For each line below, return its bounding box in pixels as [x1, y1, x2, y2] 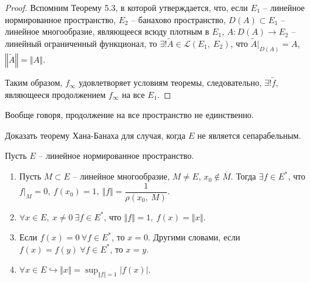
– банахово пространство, [131, 13, 226, 26]
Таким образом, [5, 76, 63, 89]
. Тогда [230, 170, 256, 183]
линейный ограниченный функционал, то [5, 37, 157, 49]
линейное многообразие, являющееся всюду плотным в [5, 25, 210, 38]
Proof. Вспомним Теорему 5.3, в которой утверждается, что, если [5, 1, 248, 13]
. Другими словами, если [147, 231, 241, 243]
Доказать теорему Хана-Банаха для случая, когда [5, 128, 186, 141]
